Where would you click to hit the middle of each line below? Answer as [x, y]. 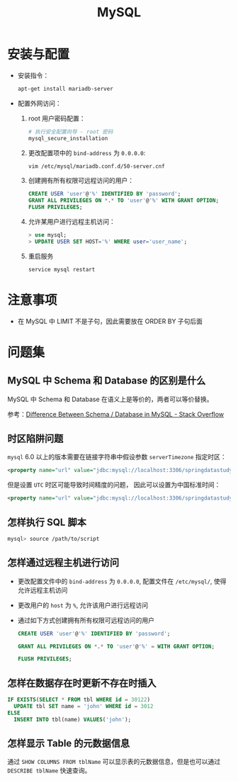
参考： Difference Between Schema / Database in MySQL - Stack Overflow [116, 414]
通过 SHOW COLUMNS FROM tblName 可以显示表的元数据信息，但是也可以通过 [114, 762]
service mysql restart [62, 269]
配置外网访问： [39, 103]
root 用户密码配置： [57, 118]
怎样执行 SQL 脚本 [47, 522]
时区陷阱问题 [35, 439]
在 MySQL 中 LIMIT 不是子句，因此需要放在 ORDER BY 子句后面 [110, 321]
